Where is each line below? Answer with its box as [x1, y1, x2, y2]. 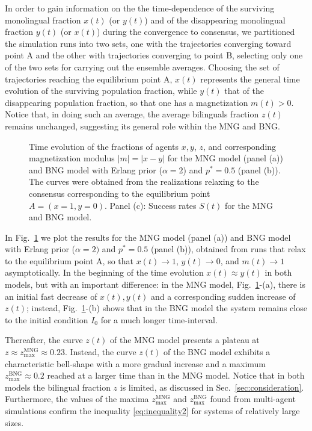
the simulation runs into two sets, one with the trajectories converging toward [5, 37, 292, 49]
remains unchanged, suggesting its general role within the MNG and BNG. [5, 119, 280, 132]
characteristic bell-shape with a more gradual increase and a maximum [5, 357, 266, 370]
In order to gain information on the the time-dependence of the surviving [5, 2, 275, 14]
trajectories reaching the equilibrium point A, [5, 72, 173, 85]
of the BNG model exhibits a [164, 346, 271, 358]
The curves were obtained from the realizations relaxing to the [29, 175, 259, 188]
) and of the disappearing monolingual [144, 13, 286, 26]
